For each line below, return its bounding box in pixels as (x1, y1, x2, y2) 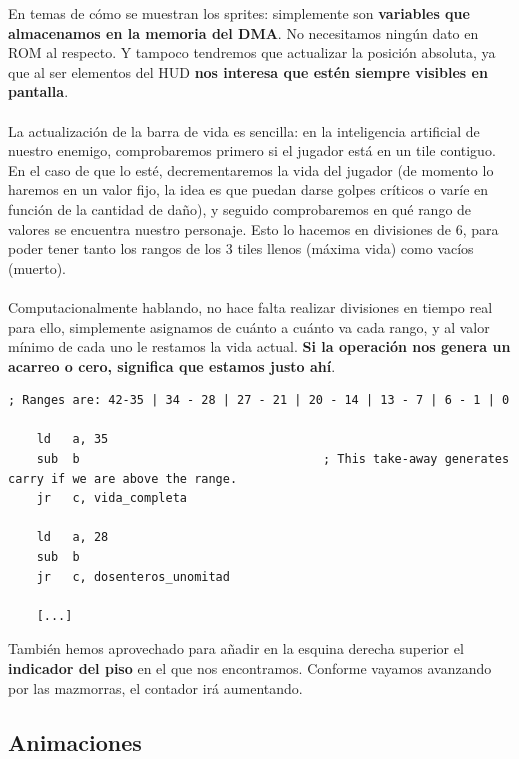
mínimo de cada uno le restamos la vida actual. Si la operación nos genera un (8, 336, 511, 357)
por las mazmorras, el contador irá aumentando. (8, 677, 303, 698)
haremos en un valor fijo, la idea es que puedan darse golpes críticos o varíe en (8, 179, 489, 200)
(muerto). (8, 257, 66, 278)
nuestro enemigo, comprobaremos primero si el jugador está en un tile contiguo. (8, 140, 496, 161)
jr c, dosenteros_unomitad (36, 569, 230, 584)
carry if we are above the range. (8, 471, 238, 486)
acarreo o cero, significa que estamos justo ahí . (8, 355, 336, 376)
